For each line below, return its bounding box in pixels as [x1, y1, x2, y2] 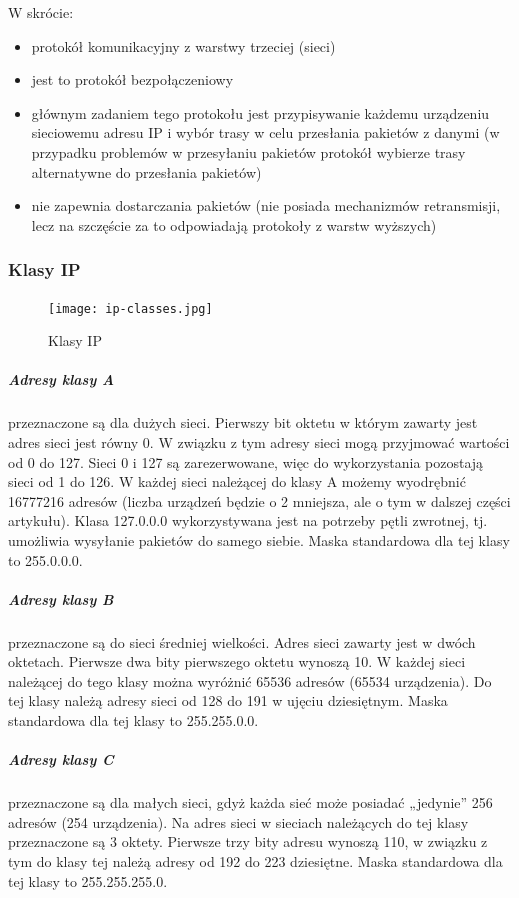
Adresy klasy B [8, 588, 114, 609]
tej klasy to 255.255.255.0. [8, 870, 168, 891]
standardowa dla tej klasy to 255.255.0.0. [8, 710, 259, 731]
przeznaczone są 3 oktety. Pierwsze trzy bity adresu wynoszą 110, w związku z [8, 831, 488, 852]
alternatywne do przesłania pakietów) [31, 161, 262, 182]
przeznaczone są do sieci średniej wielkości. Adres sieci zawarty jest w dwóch [8, 631, 476, 652]
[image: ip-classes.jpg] [48, 301, 213, 316]
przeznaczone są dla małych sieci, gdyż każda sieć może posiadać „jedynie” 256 [8, 792, 493, 813]
